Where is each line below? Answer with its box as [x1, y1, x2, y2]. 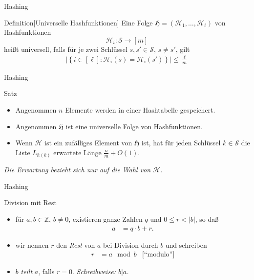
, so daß [195, 214, 219, 224]
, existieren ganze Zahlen [68, 214, 143, 224]
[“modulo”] [142, 251, 175, 258]
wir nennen [15, 239, 49, 250]
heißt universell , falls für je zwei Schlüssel [4, 44, 127, 54]
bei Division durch [103, 239, 158, 250]
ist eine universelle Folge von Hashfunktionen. [65, 121, 203, 131]
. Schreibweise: [72, 266, 116, 277]
